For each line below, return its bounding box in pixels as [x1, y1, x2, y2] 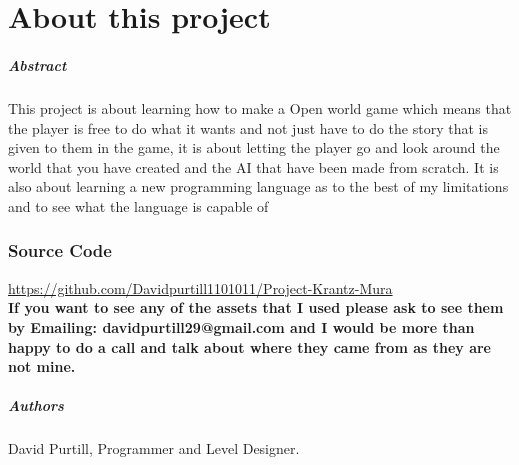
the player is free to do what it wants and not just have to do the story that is [8, 117, 488, 138]
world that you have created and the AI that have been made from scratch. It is [8, 156, 499, 177]
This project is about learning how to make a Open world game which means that [8, 97, 512, 118]
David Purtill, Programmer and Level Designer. [8, 438, 300, 459]
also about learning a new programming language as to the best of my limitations [8, 176, 509, 197]
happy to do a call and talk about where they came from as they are [8, 336, 491, 357]
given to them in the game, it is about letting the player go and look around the [8, 137, 500, 158]
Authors [8, 395, 64, 416]
